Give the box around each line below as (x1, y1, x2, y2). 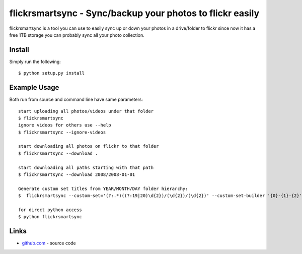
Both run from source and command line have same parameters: (9, 96, 143, 103)
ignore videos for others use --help (18, 122, 112, 128)
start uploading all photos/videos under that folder (18, 108, 154, 114)
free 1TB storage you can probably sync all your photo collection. (9, 32, 144, 38)
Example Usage (9, 83, 59, 92)
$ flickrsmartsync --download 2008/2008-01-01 (18, 172, 135, 177)
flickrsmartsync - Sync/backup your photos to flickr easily (9, 8, 260, 19)
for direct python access (18, 207, 83, 213)
